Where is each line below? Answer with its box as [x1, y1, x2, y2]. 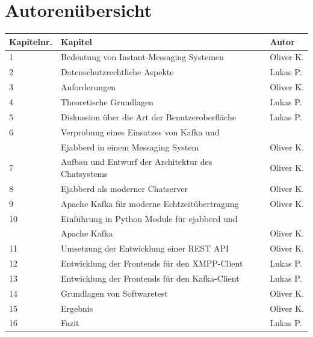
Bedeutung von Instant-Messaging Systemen [61, 51, 224, 63]
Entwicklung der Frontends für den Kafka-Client [61, 271, 240, 284]
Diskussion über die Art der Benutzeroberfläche [61, 110, 236, 123]
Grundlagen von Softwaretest [61, 286, 169, 299]
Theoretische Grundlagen [61, 96, 153, 108]
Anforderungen [61, 81, 116, 93]
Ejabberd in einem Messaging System [61, 140, 199, 153]
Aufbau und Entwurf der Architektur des [61, 155, 212, 168]
